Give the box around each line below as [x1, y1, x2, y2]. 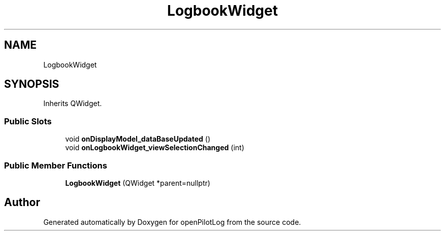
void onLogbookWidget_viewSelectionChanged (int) [65, 143, 244, 152]
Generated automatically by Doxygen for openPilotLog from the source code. [43, 217, 301, 226]
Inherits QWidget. [43, 99, 102, 108]
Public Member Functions [4, 160, 107, 171]
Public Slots [4, 116, 52, 126]
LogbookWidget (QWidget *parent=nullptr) [65, 178, 210, 187]
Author [4, 196, 40, 209]
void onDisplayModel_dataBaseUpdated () [65, 135, 210, 144]
